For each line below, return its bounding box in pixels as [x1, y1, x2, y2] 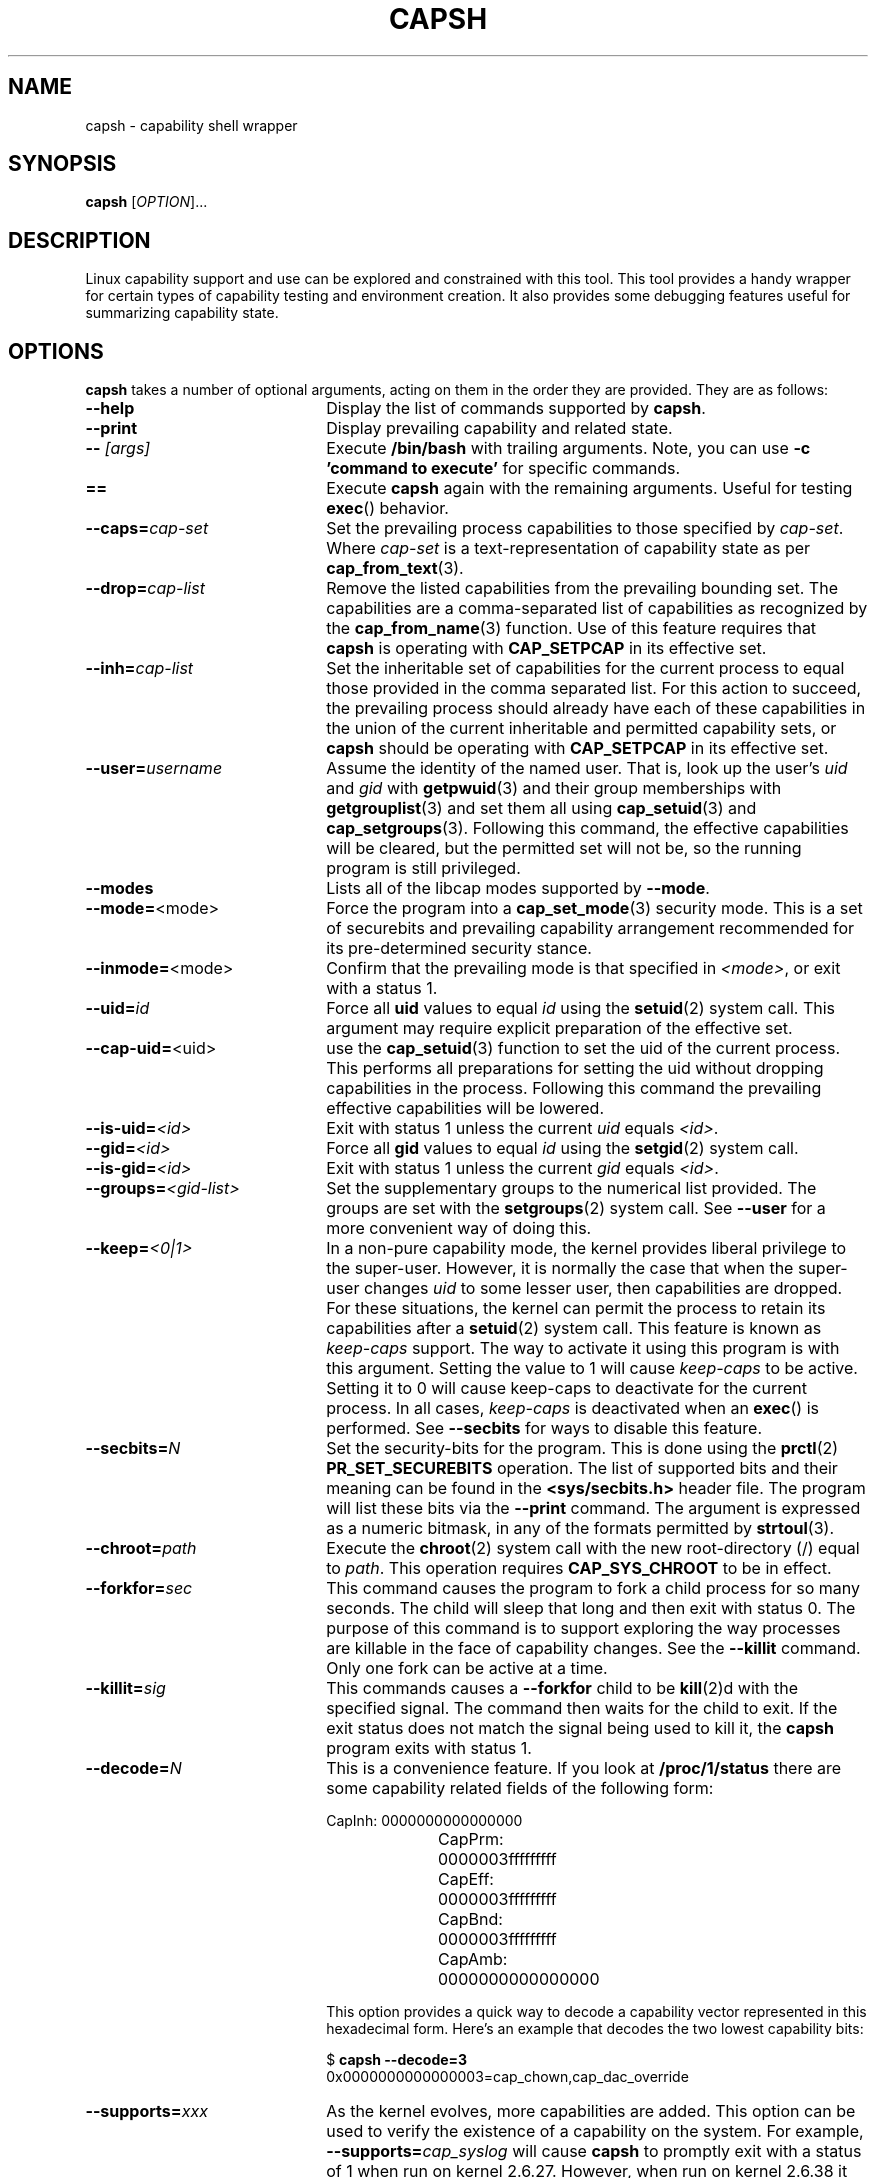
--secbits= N [85, 1438, 181, 1459]
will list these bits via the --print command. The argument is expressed [326, 1498, 861, 1519]
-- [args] [85, 438, 151, 459]
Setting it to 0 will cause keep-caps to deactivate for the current [326, 1378, 807, 1399]
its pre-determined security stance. [326, 938, 592, 959]
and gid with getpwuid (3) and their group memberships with [326, 778, 782, 799]
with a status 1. [326, 978, 438, 999]
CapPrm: [438, 1829, 504, 1850]
